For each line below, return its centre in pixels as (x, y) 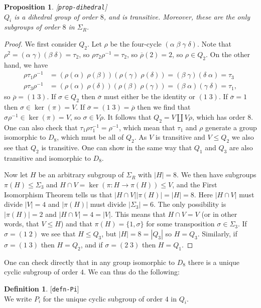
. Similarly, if (217, 233)
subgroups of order (32, 27)
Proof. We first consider (40, 44)
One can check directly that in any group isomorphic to (90, 262)
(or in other (219, 214)
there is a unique (214, 262)
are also (241, 147)
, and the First (195, 185)
